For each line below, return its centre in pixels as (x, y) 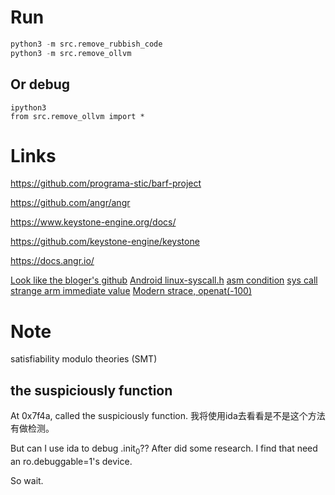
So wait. (27, 480)
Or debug (40, 84)
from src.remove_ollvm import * (77, 116)
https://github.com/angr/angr (70, 203)
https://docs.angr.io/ (52, 261)
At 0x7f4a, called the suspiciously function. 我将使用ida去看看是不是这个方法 (168, 416)
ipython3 (28, 107)
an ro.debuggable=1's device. (71, 461)
